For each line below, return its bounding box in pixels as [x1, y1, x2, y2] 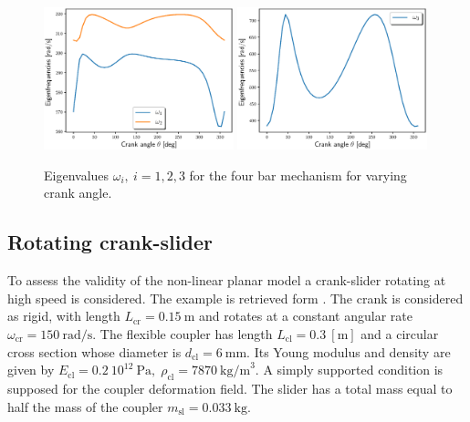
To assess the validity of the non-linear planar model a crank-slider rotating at [7, 271, 446, 290]
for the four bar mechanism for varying [189, 165, 407, 184]
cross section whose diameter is [7, 342, 182, 361]
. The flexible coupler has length [92, 324, 273, 343]
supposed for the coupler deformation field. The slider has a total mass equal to [7, 378, 453, 397]
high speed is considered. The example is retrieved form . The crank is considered [7, 288, 464, 307]
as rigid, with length [7, 306, 120, 325]
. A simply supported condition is [255, 360, 444, 379]
